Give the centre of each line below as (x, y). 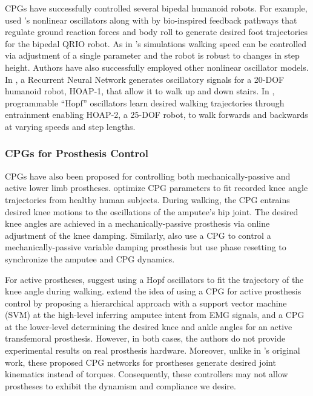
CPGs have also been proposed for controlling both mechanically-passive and (148, 176)
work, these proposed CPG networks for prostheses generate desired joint (140, 362)
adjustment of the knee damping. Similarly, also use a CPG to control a (138, 235)
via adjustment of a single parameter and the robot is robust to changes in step (152, 55)
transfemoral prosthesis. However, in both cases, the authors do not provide (145, 338)
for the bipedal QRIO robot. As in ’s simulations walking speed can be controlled (156, 43)
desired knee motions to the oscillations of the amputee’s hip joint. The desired (152, 211)
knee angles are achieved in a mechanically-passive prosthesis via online (137, 223)
